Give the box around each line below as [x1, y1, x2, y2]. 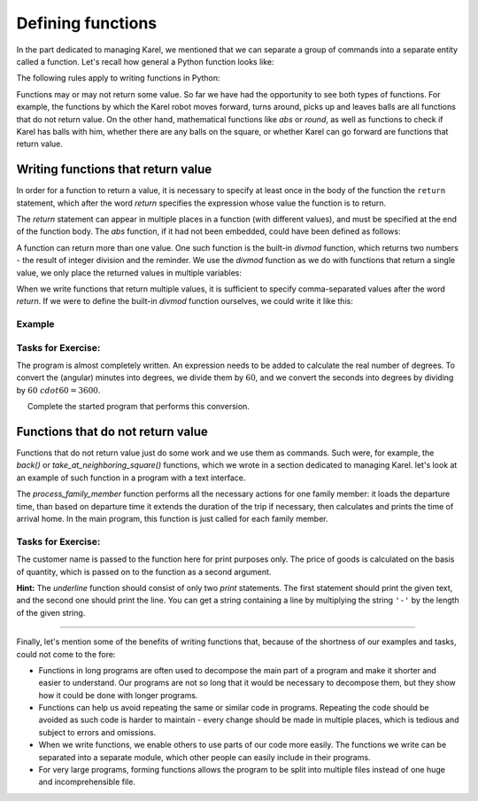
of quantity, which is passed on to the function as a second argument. [16, 566, 272, 577]
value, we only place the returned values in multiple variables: [16, 267, 243, 278]
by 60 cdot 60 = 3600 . [16, 385, 101, 395]
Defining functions [16, 13, 158, 33]
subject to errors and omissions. [38, 727, 157, 737]
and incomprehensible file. [38, 776, 136, 788]
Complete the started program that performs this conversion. [27, 401, 250, 412]
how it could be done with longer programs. [38, 689, 198, 700]
